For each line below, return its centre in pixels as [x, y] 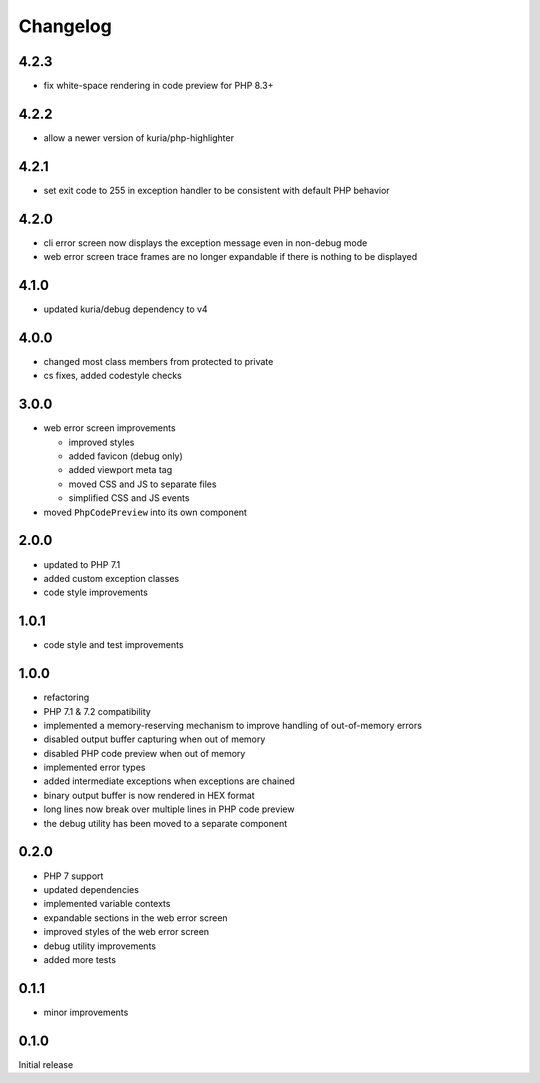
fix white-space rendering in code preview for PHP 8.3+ [158, 86]
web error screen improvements [109, 428]
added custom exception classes [111, 578]
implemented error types [94, 767]
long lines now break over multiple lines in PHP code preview [169, 809]
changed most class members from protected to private [158, 361]
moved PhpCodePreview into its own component [145, 512]
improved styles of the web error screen [126, 932]
